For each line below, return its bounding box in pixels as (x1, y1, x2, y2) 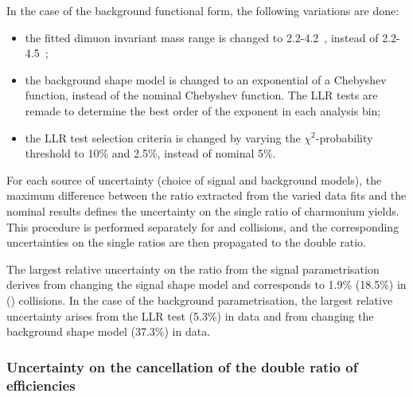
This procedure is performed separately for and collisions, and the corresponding (6, 218, 399, 235)
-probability (315, 129, 373, 146)
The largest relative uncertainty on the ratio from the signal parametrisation (6, 260, 380, 277)
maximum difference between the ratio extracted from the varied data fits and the (6, 187, 407, 204)
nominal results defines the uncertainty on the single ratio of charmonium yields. (6, 202, 399, 219)
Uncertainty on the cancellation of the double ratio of (6, 356, 358, 376)
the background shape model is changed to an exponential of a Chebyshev (25, 71, 387, 88)
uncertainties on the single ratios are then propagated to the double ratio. (6, 234, 366, 251)
